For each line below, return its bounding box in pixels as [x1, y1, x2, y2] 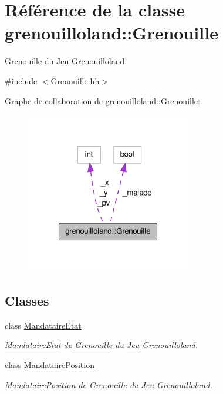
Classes [5, 291, 49, 309]
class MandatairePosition [5, 358, 94, 370]
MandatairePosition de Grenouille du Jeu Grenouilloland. [5, 378, 212, 390]
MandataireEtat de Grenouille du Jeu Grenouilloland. [5, 339, 198, 351]
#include [5, 74, 38, 87]
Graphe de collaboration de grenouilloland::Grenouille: [5, 94, 200, 107]
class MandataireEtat [5, 319, 82, 331]
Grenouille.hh [50, 74, 100, 87]
